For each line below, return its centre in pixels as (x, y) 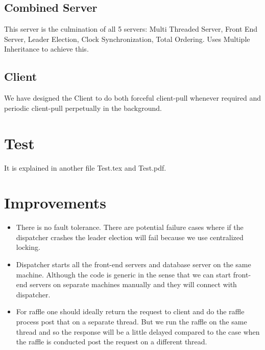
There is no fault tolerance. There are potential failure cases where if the (130, 227)
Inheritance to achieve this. (46, 49)
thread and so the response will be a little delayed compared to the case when (138, 331)
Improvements (55, 203)
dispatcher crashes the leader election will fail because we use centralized (130, 237)
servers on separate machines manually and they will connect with (133, 284)
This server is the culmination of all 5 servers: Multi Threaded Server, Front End (131, 29)
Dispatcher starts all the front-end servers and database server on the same (134, 264)
